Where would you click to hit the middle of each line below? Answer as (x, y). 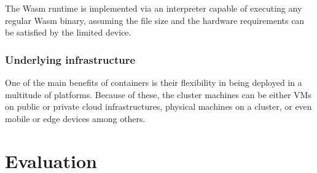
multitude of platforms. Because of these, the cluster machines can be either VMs (158, 94)
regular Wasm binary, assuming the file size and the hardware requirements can (155, 20)
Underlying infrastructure (70, 59)
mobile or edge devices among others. (75, 118)
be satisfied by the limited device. (68, 32)
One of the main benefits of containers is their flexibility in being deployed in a (154, 82)
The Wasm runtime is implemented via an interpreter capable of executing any (154, 8)
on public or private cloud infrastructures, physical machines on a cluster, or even (158, 106)
